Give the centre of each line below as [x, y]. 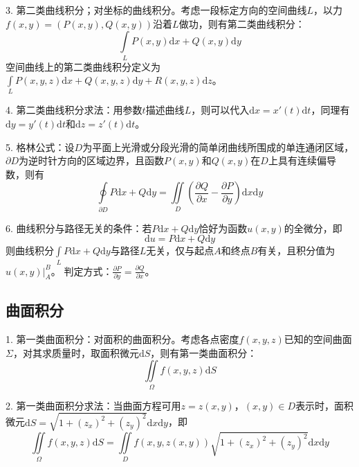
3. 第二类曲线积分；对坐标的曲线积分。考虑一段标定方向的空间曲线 [156, 10]
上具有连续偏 [297, 160]
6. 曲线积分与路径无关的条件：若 [79, 228]
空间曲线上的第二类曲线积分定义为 [83, 66]
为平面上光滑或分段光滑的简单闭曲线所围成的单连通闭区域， [218, 147]
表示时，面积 [325, 405]
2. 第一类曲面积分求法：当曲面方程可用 [93, 405]
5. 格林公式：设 [40, 147]
